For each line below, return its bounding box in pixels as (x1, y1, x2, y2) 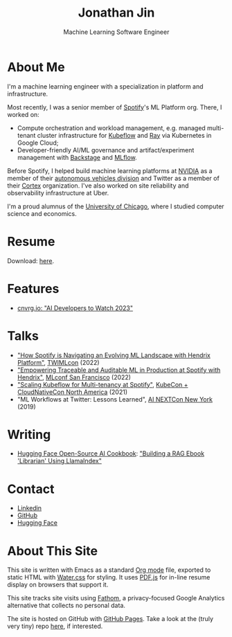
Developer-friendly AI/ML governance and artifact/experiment (17, 145, 195, 154)
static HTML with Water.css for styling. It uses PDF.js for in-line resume (7, 573, 211, 582)
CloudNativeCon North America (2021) (17, 388, 128, 396)
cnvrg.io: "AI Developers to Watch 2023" (17, 303, 134, 312)
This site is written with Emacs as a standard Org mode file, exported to (7, 566, 211, 574)
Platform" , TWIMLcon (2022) (17, 358, 100, 366)
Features (7, 280, 60, 296)
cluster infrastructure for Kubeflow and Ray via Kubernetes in (37, 131, 212, 139)
